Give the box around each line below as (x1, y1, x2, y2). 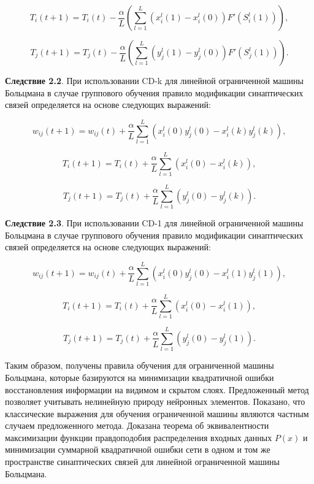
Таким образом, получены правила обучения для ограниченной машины (5, 359, 274, 372)
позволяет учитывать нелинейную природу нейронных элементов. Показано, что (5, 395, 305, 408)
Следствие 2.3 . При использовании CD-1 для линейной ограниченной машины (5, 217, 304, 229)
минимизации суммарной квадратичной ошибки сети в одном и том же (5, 443, 270, 456)
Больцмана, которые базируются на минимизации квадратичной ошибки (5, 371, 274, 383)
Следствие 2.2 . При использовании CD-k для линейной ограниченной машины (5, 74, 304, 86)
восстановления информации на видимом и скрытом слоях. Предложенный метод (5, 383, 309, 396)
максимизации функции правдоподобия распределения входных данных (5, 431, 272, 444)
